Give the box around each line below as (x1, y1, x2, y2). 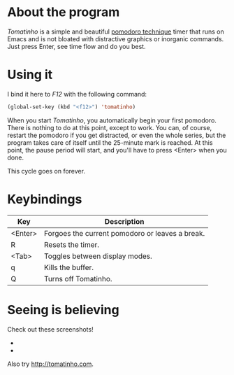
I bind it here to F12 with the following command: (7, 90, 147, 98)
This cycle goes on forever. (7, 167, 86, 175)
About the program (7, 4, 120, 20)
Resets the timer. (44, 239, 100, 249)
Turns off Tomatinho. (44, 274, 113, 283)
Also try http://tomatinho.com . (7, 360, 94, 368)
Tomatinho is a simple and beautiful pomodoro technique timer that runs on (7, 27, 225, 36)
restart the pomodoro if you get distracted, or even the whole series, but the (7, 131, 226, 139)
